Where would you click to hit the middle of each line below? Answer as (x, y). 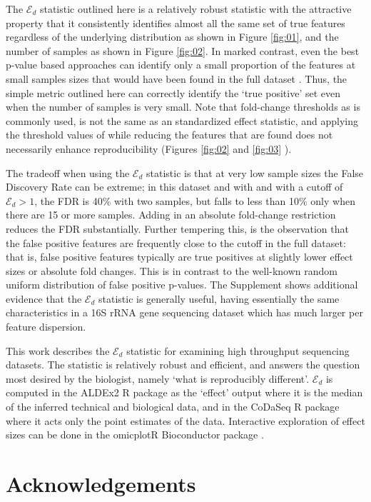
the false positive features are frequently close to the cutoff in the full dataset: (176, 242)
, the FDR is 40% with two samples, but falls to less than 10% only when (195, 200)
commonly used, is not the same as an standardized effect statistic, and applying (182, 120)
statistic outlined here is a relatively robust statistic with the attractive (195, 9)
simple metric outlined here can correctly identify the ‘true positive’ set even (173, 92)
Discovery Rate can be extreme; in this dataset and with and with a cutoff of (174, 187)
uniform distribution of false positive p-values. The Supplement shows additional (182, 285)
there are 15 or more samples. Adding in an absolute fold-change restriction (171, 215)
